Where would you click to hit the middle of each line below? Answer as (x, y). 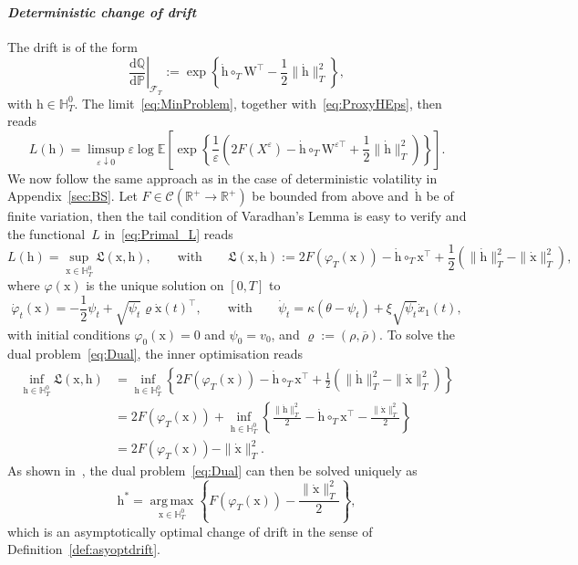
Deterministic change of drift (102, 11)
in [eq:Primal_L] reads (169, 233)
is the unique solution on (155, 285)
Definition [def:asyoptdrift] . (84, 549)
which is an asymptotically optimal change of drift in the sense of (190, 531)
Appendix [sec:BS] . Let (72, 196)
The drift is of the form (72, 46)
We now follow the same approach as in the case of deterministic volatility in (222, 178)
